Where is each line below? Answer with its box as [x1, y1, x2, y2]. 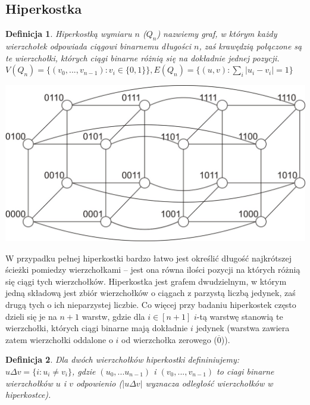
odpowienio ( [76, 376, 123, 389]
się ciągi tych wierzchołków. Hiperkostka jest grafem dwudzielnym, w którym [5, 275, 287, 287]
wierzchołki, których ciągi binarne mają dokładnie [5, 322, 188, 334]
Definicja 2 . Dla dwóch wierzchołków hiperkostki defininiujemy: [5, 353, 240, 366]
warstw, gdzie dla [82, 310, 145, 322]
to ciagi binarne [217, 364, 274, 377]
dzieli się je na [5, 310, 57, 322]
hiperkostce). [5, 388, 51, 401]
